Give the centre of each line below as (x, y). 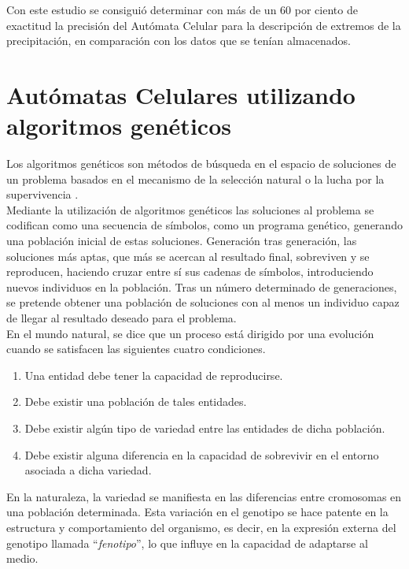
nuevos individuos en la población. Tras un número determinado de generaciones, (202, 286)
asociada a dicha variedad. (88, 470)
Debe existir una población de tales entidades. (136, 402)
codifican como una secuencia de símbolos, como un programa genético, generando (204, 225)
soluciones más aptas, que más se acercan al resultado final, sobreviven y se (188, 256)
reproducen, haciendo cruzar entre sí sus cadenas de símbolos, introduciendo (190, 271)
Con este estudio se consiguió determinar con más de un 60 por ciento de (182, 9)
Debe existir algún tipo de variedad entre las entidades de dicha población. (205, 428)
